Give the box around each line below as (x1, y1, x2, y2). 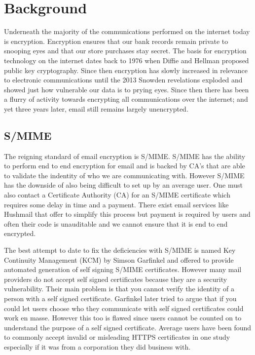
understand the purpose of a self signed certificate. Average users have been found (4, 322, 252, 332)
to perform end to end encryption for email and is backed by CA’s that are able (4, 160, 245, 171)
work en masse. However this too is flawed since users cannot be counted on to (4, 313, 242, 323)
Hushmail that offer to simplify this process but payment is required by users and (4, 209, 251, 219)
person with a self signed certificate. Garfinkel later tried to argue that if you (4, 293, 237, 303)
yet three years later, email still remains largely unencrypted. (4, 103, 188, 114)
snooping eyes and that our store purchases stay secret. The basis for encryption (4, 45, 247, 56)
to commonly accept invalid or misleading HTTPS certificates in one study (4, 332, 230, 342)
